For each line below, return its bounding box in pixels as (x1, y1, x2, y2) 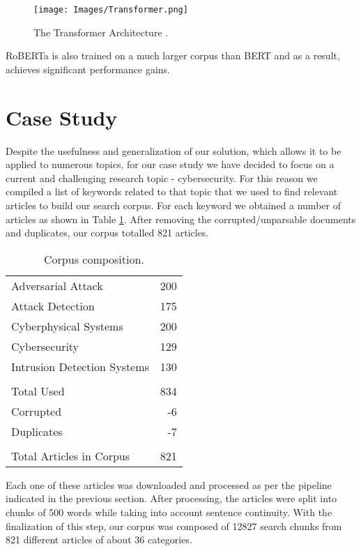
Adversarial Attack (11, 277, 103, 294)
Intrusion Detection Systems (11, 358, 149, 375)
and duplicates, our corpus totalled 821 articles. (6, 225, 209, 240)
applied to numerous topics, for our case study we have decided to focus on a (6, 157, 335, 172)
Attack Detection (11, 297, 95, 314)
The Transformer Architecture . (33, 24, 169, 39)
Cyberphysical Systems (11, 317, 123, 334)
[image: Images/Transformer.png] (33, 5, 188, 15)
